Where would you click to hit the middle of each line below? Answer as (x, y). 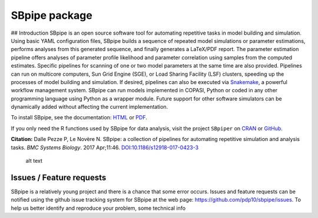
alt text (34, 161)
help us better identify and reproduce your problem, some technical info (98, 208)
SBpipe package (52, 15)
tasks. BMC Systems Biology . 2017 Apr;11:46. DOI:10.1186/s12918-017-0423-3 (105, 147)
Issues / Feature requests (59, 177)
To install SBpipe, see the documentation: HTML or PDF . (79, 118)
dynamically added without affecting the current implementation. (90, 107)
